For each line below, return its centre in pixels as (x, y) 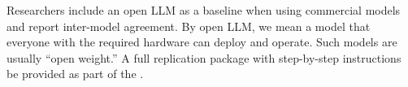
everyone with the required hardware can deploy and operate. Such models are (202, 42)
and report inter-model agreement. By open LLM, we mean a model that (189, 26)
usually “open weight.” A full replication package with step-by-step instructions (204, 57)
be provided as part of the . (75, 74)
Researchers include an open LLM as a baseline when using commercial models (204, 10)
